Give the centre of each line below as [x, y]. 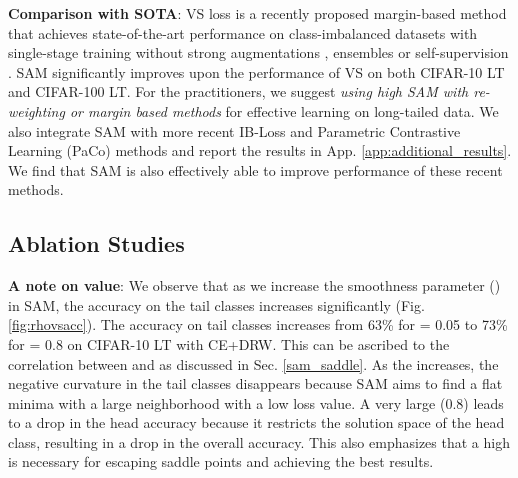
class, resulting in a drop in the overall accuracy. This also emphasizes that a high [259, 441]
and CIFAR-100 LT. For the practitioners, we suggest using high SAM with [238, 91]
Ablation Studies [96, 243]
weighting [36, 110]
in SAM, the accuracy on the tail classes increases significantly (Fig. [216, 304]
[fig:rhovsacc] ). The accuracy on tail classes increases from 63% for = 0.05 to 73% [258, 324]
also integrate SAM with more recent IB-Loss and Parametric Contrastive [234, 130]
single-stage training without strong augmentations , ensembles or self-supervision [258, 52]
